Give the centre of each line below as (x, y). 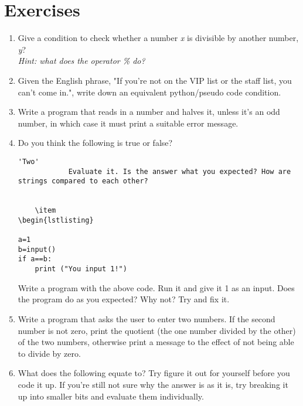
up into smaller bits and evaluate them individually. (111, 396)
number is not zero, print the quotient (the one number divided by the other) (157, 330)
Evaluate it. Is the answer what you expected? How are (180, 171)
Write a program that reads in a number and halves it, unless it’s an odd (149, 112)
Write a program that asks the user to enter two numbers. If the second (147, 318)
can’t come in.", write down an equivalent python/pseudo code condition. (149, 92)
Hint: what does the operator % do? (81, 61)
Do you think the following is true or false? (95, 143)
